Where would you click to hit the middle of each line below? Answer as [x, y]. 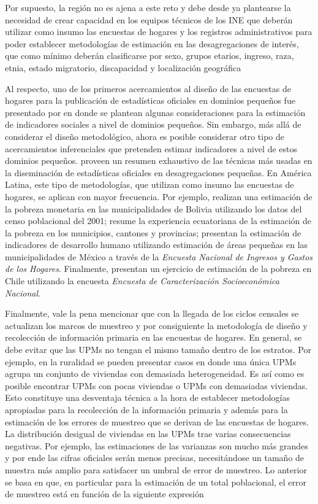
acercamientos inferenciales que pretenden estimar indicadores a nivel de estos [151, 148]
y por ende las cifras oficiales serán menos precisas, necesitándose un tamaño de [155, 458]
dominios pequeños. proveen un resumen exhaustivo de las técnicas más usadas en [159, 161]
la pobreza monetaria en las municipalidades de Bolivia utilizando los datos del [153, 208]
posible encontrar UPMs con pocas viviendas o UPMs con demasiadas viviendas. [157, 385]
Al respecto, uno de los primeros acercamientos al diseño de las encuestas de [148, 88]
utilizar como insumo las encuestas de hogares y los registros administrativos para [159, 32]
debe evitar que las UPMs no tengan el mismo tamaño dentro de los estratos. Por [158, 350]
